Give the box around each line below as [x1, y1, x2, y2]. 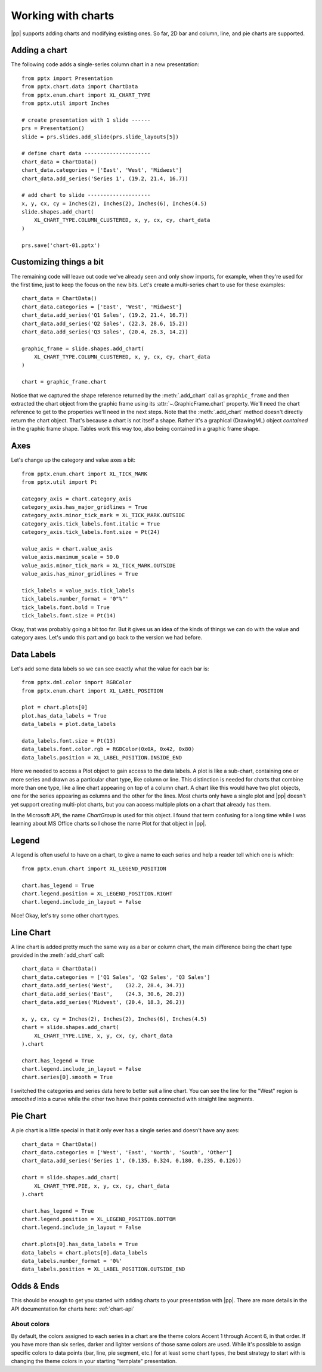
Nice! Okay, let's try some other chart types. [11, 911, 120, 919]
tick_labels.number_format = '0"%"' [21, 595, 129, 602]
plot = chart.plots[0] [21, 704, 88, 711]
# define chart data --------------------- [21, 150, 151, 157]
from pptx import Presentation [21, 75, 113, 82]
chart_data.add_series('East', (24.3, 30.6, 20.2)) [21, 990, 185, 997]
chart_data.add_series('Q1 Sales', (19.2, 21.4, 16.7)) [21, 312, 188, 319]
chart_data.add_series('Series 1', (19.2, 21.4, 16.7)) [21, 175, 188, 182]
